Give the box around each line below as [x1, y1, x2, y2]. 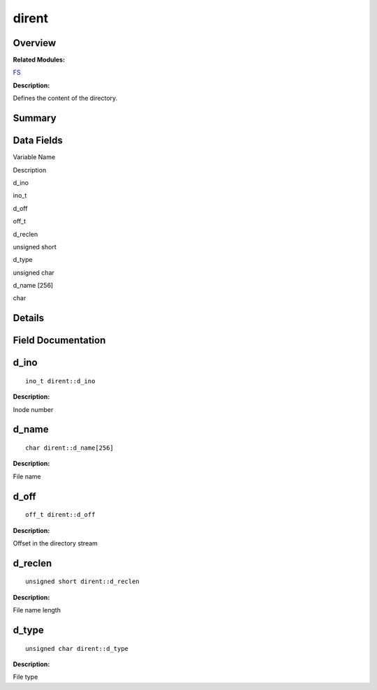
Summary [13, 112, 57, 124]
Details [13, 312, 45, 324]
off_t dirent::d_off [25, 511, 96, 519]
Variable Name [13, 153, 56, 161]
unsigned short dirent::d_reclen [25, 578, 140, 586]
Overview [13, 37, 57, 49]
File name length [13, 606, 61, 615]
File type [13, 673, 38, 681]
